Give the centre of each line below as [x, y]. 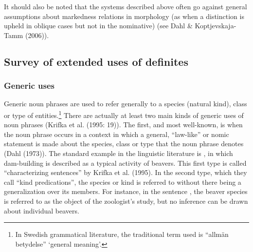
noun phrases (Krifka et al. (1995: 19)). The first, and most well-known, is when [123, 125]
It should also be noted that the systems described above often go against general [126, 6]
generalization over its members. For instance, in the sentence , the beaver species [126, 191]
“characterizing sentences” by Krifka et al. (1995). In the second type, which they [126, 172]
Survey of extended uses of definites [96, 61]
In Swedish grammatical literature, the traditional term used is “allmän [122, 234]
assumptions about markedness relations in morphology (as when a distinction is [124, 16]
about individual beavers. [42, 210]
